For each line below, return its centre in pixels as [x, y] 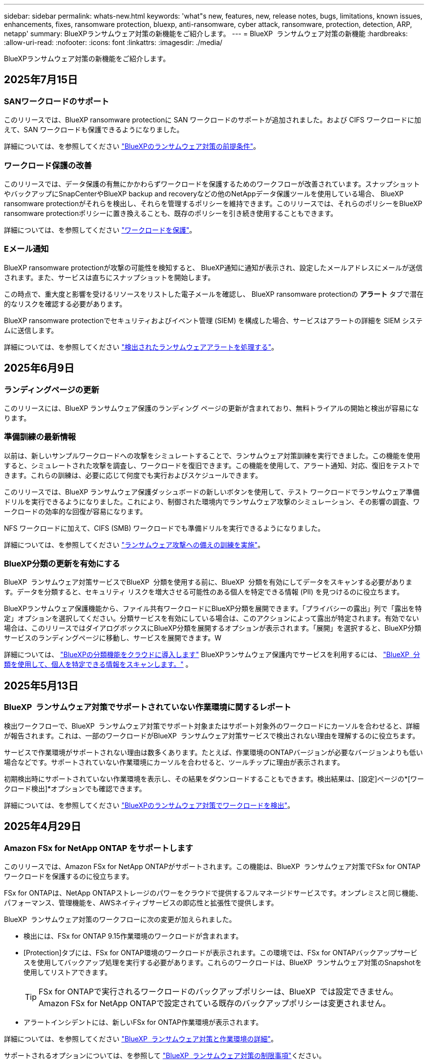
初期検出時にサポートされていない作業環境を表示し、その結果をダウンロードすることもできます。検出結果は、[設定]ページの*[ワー [214, 779]
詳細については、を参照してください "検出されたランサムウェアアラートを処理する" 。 [141, 347]
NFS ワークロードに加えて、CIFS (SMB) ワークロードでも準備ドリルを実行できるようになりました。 [164, 528]
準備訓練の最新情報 [40, 437]
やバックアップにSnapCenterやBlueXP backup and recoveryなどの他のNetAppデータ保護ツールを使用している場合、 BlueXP [204, 193]
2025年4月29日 [43, 827]
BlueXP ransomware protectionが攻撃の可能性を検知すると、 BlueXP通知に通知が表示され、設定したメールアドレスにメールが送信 [213, 267]
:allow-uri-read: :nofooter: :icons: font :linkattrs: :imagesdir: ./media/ [113, 42]
